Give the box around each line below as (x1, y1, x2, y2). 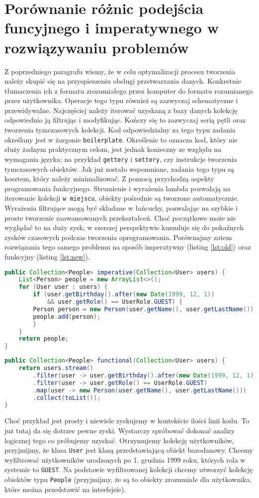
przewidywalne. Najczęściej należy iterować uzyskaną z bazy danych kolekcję (4, 105, 238, 115)
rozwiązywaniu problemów (4, 37, 189, 57)
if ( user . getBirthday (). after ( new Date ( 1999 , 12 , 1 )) (33, 291, 215, 298)
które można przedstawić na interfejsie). (4, 484, 126, 494)
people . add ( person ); (33, 313, 101, 320)
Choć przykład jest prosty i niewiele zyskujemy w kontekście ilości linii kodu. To (4, 415, 250, 426)
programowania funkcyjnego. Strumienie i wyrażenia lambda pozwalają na (4, 183, 231, 193)
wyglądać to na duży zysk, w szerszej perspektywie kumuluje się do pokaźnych (4, 222, 244, 233)
